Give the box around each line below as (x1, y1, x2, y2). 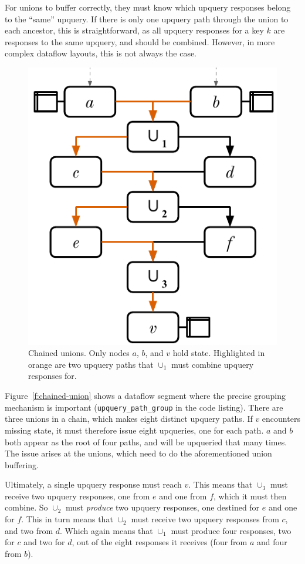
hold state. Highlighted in (172, 347, 265, 359)
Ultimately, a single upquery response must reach (5, 478, 182, 491)
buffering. (5, 458, 39, 471)
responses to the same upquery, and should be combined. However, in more (5, 35, 275, 48)
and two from (5, 524, 53, 536)
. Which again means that (60, 524, 153, 536)
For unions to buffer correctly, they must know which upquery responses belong (5, 1, 291, 13)
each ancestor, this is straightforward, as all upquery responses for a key (5, 24, 264, 36)
